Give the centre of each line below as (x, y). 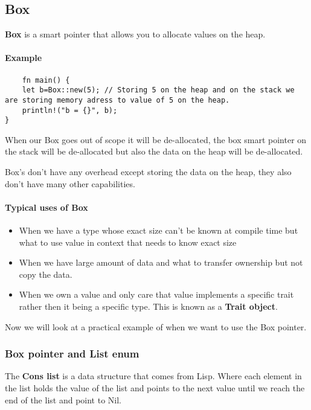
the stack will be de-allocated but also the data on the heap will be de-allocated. (154, 151)
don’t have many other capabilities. (70, 183)
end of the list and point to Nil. (63, 399)
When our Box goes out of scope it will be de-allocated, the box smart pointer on (156, 139)
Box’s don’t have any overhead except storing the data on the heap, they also (148, 172)
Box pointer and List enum (72, 354)
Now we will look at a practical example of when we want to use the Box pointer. (156, 326)
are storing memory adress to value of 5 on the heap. (117, 100)
